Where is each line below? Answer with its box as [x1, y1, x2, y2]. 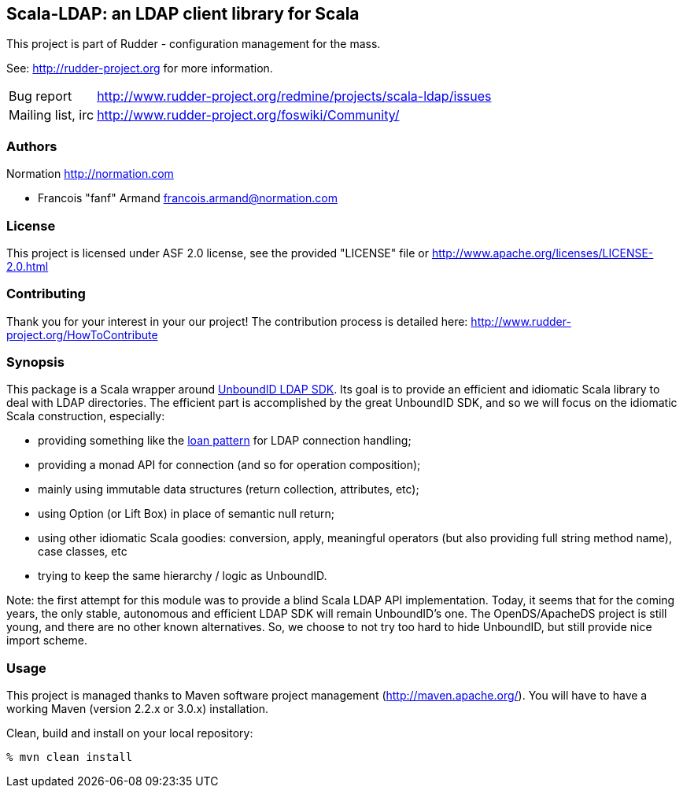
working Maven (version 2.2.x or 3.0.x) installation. [6, 702, 269, 716]
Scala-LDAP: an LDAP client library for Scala [6, 4, 360, 24]
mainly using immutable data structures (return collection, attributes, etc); [38, 482, 419, 497]
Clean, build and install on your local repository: [6, 726, 253, 740]
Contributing [6, 286, 86, 302]
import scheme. [6, 633, 87, 648]
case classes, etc [38, 545, 127, 559]
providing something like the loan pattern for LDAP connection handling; [38, 434, 412, 448]
